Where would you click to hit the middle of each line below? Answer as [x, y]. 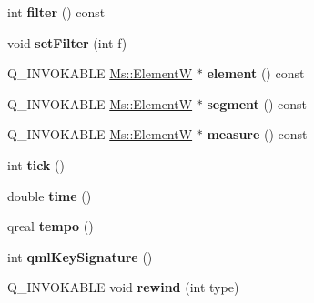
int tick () [36, 164]
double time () [50, 195]
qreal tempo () [51, 226]
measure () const [257, 134]
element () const [256, 73]
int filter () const [56, 12]
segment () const [257, 103]
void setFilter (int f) [67, 42]
